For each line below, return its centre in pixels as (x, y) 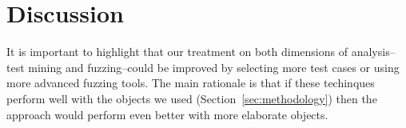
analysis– (373, 52)
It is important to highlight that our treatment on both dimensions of (177, 52)
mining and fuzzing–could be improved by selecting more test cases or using (214, 67)
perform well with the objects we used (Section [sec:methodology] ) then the (192, 98)
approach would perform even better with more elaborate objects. (167, 114)
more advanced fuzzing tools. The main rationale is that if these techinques (191, 83)
